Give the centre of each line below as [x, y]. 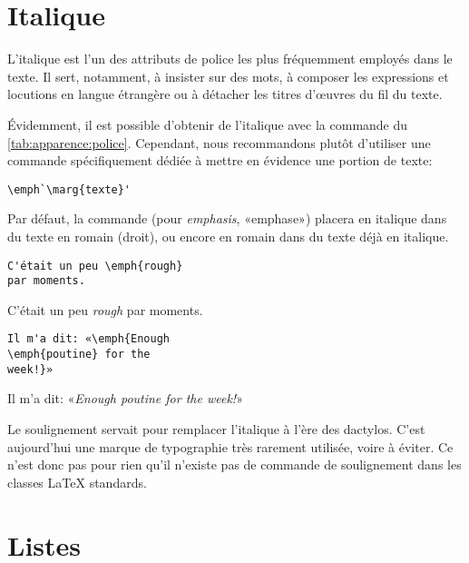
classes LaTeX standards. [77, 482]
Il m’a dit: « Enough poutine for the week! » [125, 398]
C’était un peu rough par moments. [105, 309]
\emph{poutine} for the [79, 355]
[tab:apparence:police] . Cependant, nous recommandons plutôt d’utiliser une [219, 142]
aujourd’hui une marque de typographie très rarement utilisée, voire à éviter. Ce [230, 446]
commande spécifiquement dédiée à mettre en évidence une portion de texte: [220, 160]
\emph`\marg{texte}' [69, 189]
